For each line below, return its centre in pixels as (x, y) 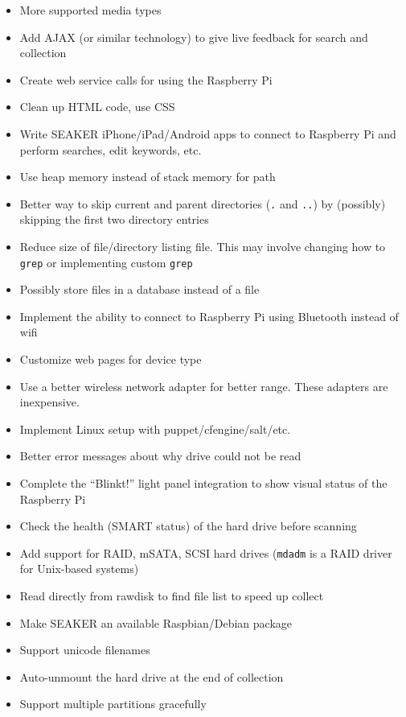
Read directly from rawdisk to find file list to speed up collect (172, 596)
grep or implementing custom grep (106, 262)
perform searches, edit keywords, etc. (111, 149)
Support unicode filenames (85, 650)
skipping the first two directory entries (114, 219)
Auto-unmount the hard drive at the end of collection (152, 676)
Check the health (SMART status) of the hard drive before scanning (188, 526)
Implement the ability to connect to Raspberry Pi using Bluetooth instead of (209, 316)
